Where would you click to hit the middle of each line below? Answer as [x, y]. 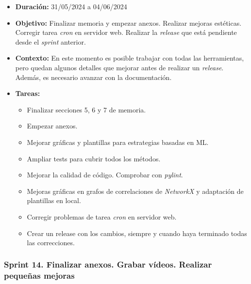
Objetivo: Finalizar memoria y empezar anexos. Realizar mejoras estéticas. [128, 23]
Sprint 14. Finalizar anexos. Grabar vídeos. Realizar [108, 264]
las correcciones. [51, 243]
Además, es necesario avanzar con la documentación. [93, 77]
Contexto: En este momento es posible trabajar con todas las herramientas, [130, 58]
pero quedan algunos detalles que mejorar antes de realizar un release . [119, 67]
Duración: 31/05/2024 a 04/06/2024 [71, 6]
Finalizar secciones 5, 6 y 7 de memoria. [86, 109]
